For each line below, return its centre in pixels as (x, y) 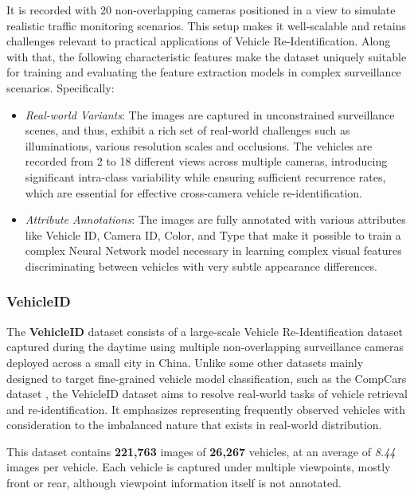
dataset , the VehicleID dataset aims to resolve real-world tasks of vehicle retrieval (207, 394)
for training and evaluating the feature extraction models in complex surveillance (204, 72)
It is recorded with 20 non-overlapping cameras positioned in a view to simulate (201, 10)
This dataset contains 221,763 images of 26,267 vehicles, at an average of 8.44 (201, 451)
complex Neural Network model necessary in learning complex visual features (213, 250)
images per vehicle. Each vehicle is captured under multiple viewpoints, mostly (199, 467)
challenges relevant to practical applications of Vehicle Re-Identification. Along (199, 41)
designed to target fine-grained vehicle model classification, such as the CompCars (207, 378)
